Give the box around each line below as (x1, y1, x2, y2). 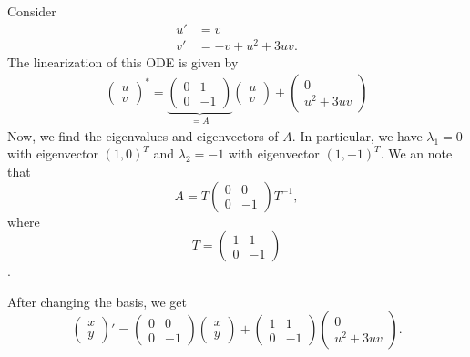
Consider (7, 2, 56, 20)
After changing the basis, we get (7, 291, 187, 311)
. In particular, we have (291, 126, 423, 145)
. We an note (380, 144, 453, 163)
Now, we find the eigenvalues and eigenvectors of (7, 126, 279, 145)
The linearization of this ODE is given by (7, 52, 239, 71)
